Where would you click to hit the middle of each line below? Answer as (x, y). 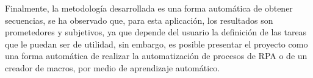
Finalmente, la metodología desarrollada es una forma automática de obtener (149, 8)
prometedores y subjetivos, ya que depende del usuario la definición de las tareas (156, 32)
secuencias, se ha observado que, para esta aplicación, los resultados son (139, 20)
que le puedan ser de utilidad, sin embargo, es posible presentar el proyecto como (156, 44)
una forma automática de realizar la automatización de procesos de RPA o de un (156, 56)
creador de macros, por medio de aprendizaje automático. (113, 67)
